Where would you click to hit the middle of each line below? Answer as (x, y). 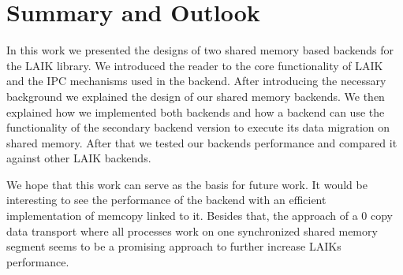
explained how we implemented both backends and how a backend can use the (196, 111)
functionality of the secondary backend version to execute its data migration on (198, 127)
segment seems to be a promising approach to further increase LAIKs (174, 246)
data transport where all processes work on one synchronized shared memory (192, 230)
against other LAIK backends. (79, 158)
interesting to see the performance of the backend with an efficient (166, 200)
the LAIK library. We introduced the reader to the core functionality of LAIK (195, 65)
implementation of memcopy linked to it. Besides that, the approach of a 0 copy (200, 216)
